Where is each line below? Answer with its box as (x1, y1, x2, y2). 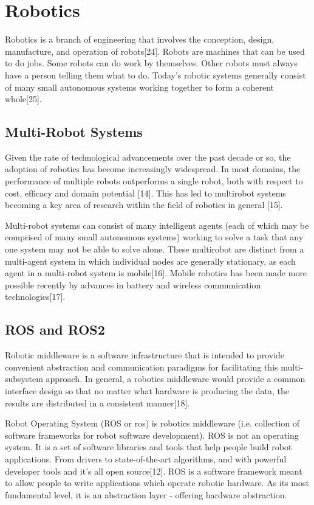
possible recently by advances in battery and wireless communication (5, 278, 261, 291)
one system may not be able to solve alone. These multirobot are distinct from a (5, 243, 304, 256)
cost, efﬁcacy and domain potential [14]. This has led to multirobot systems (5, 186, 286, 199)
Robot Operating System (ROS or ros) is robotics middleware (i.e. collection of (5, 417, 300, 430)
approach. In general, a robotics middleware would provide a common (46, 372, 305, 385)
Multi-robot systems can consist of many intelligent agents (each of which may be (5, 218, 309, 231)
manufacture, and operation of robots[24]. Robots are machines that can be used (5, 44, 305, 57)
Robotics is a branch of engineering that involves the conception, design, (5, 33, 275, 46)
